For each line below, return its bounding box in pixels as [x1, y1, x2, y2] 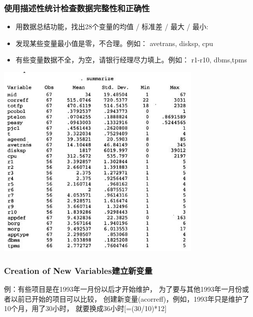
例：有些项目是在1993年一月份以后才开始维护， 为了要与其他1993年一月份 [4, 284, 242, 294]
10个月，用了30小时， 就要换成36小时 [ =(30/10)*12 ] [4, 303, 167, 314]
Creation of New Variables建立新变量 [4, 264, 152, 276]
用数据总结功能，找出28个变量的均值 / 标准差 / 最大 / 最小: [15, 21, 208, 32]
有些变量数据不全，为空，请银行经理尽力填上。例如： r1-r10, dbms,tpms [15, 54, 247, 65]
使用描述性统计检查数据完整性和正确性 [4, 1, 150, 14]
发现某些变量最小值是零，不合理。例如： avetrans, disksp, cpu [15, 38, 213, 48]
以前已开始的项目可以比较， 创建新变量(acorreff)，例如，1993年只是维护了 [10, 293, 250, 304]
